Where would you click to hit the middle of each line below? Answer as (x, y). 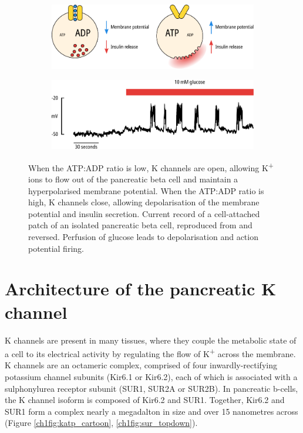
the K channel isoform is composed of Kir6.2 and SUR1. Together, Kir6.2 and (145, 400)
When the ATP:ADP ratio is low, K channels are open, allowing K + (151, 166)
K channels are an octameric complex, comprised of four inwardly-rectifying (141, 365)
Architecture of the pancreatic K (141, 289)
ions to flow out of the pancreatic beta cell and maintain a (133, 179)
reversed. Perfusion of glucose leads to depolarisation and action (143, 237)
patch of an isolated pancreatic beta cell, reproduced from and (140, 225)
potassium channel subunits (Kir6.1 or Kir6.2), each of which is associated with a (151, 376)
